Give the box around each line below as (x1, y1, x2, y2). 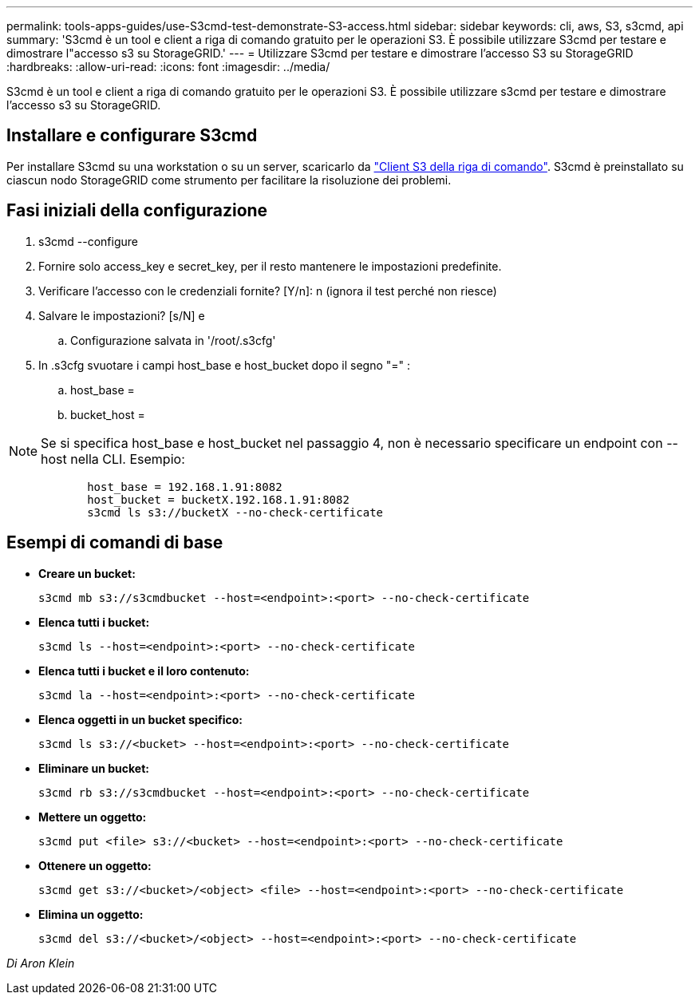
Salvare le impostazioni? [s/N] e (38, 308, 205, 322)
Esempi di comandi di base (6, 532, 223, 553)
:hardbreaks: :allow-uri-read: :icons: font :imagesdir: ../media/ (6, 60, 330, 73)
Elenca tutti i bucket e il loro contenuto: (38, 663, 250, 678)
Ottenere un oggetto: (38, 858, 152, 872)
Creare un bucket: (38, 566, 136, 580)
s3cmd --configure (38, 234, 138, 248)
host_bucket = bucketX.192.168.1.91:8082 (87, 493, 349, 506)
